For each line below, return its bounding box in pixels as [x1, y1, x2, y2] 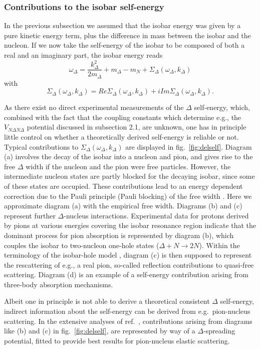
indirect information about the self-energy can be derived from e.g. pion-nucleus [4, 306, 250, 316]
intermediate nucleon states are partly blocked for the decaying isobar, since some [4, 171, 255, 181]
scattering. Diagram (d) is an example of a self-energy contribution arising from [4, 269, 249, 280]
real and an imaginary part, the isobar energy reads [4, 50, 163, 60]
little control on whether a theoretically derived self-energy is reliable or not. [4, 131, 239, 142]
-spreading [203, 325, 235, 336]
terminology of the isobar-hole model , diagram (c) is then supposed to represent [4, 250, 252, 260]
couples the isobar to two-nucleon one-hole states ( [4, 240, 159, 250]
